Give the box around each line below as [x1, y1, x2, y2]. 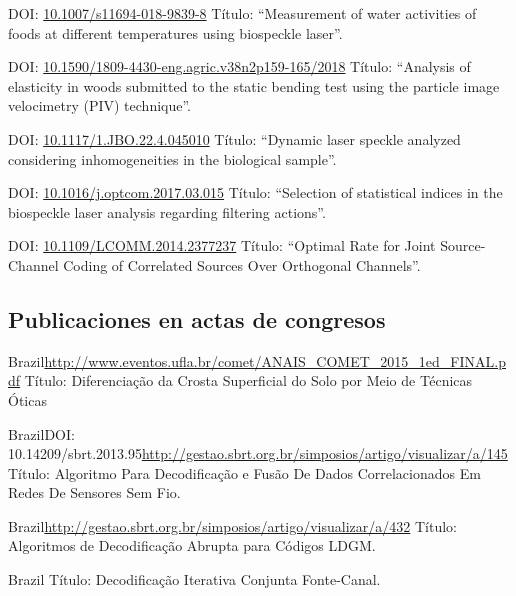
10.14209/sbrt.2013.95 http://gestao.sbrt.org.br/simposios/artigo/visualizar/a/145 [8, 443, 508, 464]
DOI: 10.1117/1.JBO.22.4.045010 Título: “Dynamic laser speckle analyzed [8, 128, 461, 149]
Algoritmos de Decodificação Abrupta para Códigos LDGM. [8, 535, 376, 556]
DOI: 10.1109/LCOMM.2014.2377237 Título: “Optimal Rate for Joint [8, 235, 436, 256]
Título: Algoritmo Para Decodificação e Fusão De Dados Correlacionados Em [8, 462, 481, 483]
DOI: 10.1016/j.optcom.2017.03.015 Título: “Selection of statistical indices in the [8, 182, 503, 203]
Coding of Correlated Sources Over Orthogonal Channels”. [63, 254, 421, 275]
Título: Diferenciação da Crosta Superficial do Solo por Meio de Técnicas [24, 370, 473, 391]
